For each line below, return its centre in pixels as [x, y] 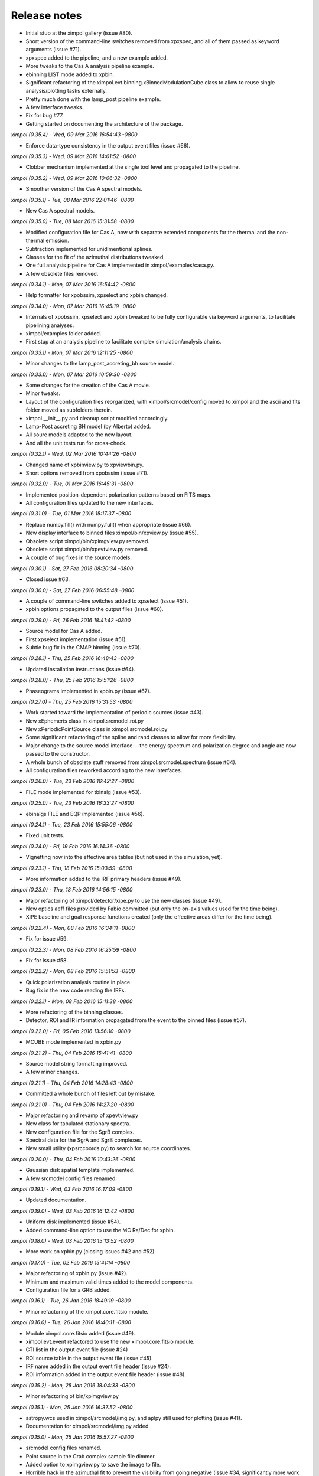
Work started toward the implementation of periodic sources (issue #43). [115, 713]
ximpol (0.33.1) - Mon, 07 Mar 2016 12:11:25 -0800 [72, 352]
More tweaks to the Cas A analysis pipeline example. [90, 66]
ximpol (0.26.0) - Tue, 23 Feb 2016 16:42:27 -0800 [73, 781]
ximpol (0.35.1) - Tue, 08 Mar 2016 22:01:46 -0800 [72, 200]
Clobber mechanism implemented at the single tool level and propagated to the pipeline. [133, 167]
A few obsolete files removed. [62, 273]
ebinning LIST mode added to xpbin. [70, 74]
